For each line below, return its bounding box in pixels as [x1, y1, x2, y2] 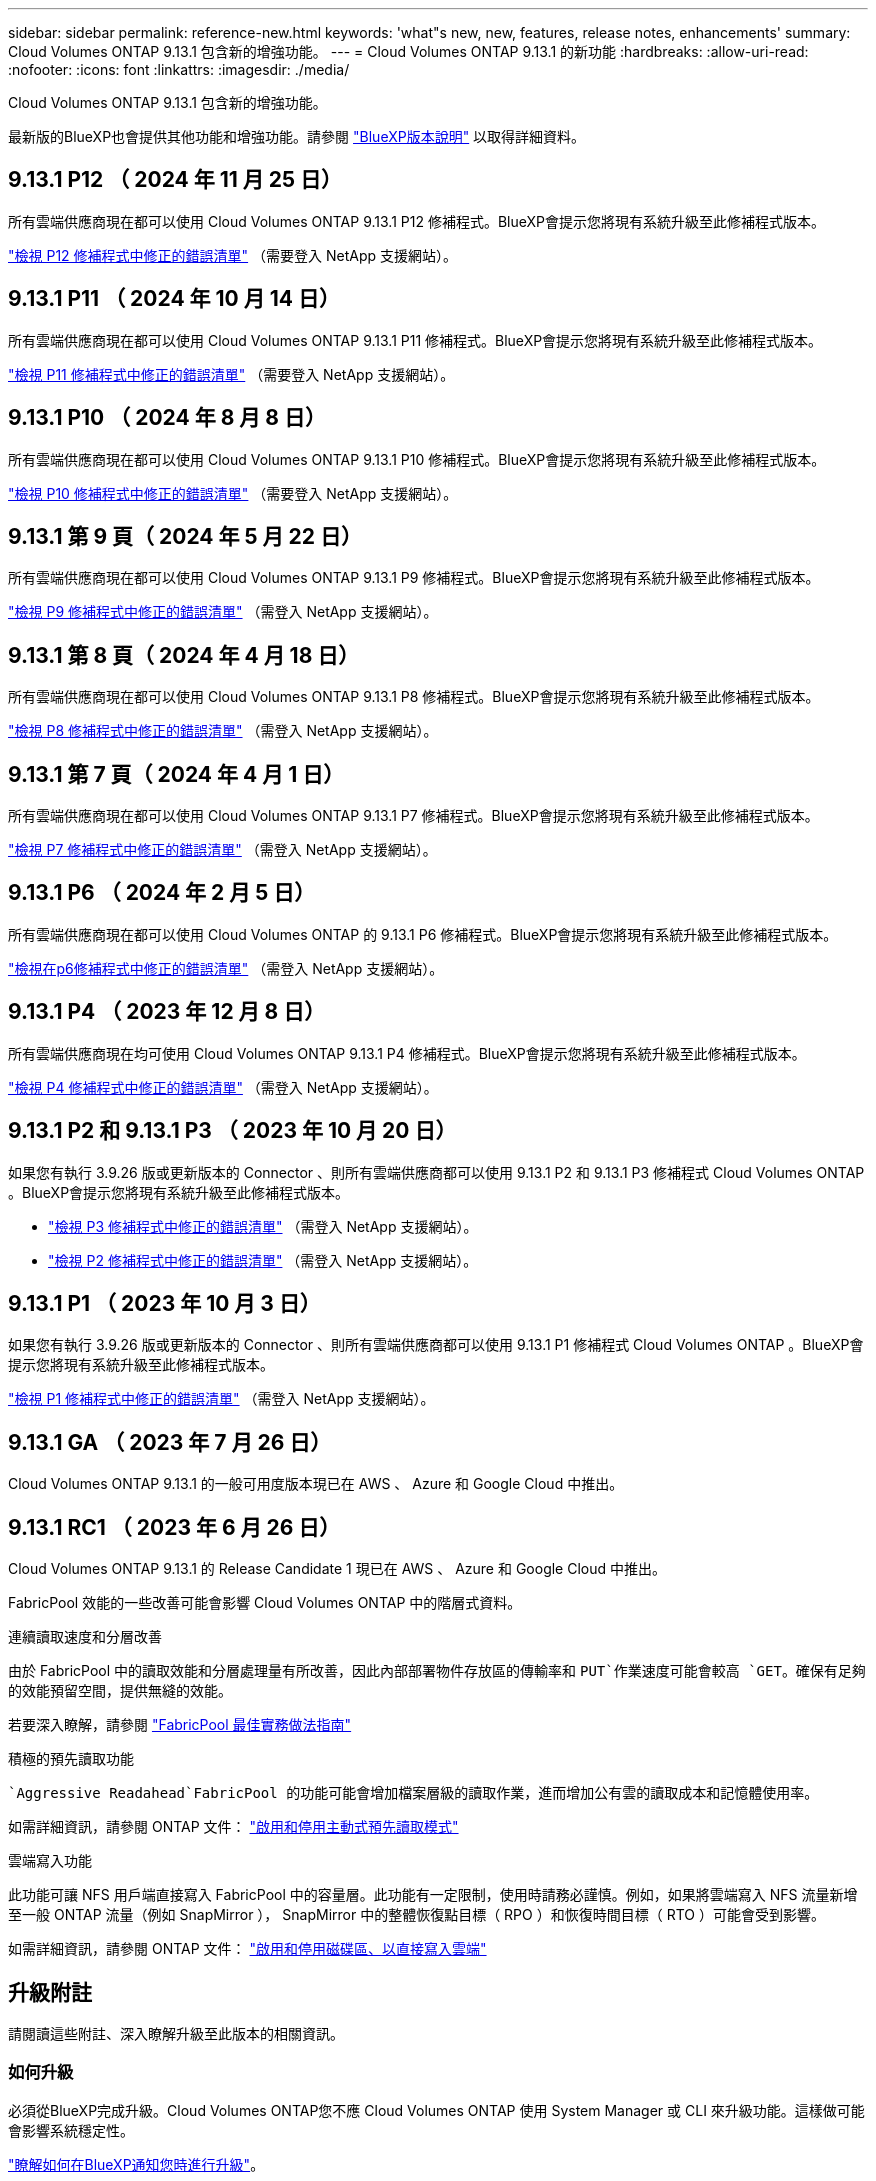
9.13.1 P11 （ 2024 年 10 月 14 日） [8, 286, 340, 312]
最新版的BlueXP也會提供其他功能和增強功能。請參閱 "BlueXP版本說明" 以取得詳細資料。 [8, 128, 586, 145]
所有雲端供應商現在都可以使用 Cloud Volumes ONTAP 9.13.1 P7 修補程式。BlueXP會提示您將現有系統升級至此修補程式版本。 [8, 807, 819, 825]
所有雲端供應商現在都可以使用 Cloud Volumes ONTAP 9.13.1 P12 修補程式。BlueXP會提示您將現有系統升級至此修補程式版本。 [8, 212, 825, 230]
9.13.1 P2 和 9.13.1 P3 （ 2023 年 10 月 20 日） [8, 1118, 457, 1144]
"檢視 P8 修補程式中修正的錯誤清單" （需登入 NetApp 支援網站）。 [8, 722, 438, 740]
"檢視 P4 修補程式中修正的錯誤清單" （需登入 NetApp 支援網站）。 [8, 1078, 438, 1096]
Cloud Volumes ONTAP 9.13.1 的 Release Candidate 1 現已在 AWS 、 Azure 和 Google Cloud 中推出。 [8, 1560, 667, 1578]
